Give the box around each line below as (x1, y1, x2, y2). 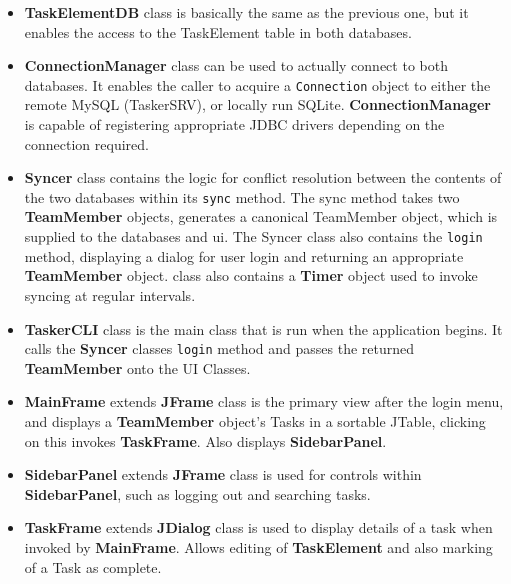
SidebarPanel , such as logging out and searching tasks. (24, 483, 371, 504)
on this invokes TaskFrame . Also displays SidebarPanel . (24, 430, 387, 451)
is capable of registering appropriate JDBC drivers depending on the (24, 114, 445, 135)
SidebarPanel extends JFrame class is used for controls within (24, 464, 422, 485)
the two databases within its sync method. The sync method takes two (24, 186, 460, 207)
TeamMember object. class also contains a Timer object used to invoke (24, 265, 478, 286)
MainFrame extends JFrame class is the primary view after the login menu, (24, 391, 504, 412)
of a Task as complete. (24, 556, 162, 577)
